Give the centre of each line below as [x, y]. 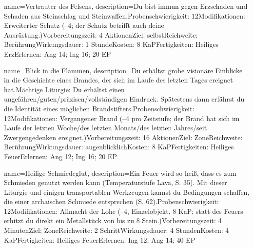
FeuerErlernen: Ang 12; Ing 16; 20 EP [60, 156]
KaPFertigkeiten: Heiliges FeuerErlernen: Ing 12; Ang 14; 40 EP [100, 239]
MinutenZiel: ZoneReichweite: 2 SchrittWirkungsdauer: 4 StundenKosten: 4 [117, 230]
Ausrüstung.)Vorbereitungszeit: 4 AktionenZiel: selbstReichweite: [101, 34]
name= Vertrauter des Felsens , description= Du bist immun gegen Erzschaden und [126, 6]
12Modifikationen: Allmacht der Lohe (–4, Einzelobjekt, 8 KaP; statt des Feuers [124, 211]
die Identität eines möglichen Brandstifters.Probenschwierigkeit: [99, 108]
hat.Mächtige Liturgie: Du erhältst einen [64, 89]
